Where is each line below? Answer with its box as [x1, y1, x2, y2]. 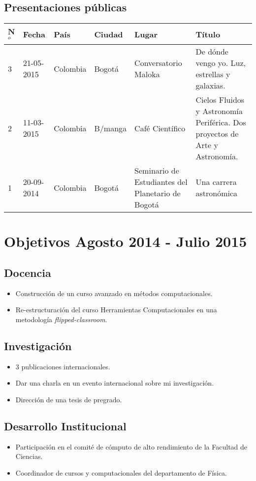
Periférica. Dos [195, 117, 246, 128]
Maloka [134, 68, 160, 80]
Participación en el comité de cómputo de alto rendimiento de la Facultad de [15, 441, 248, 451]
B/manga [94, 122, 127, 134]
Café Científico [134, 122, 186, 134]
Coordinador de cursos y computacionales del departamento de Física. [15, 467, 227, 478]
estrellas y [195, 68, 230, 80]
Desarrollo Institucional [4, 418, 127, 433]
